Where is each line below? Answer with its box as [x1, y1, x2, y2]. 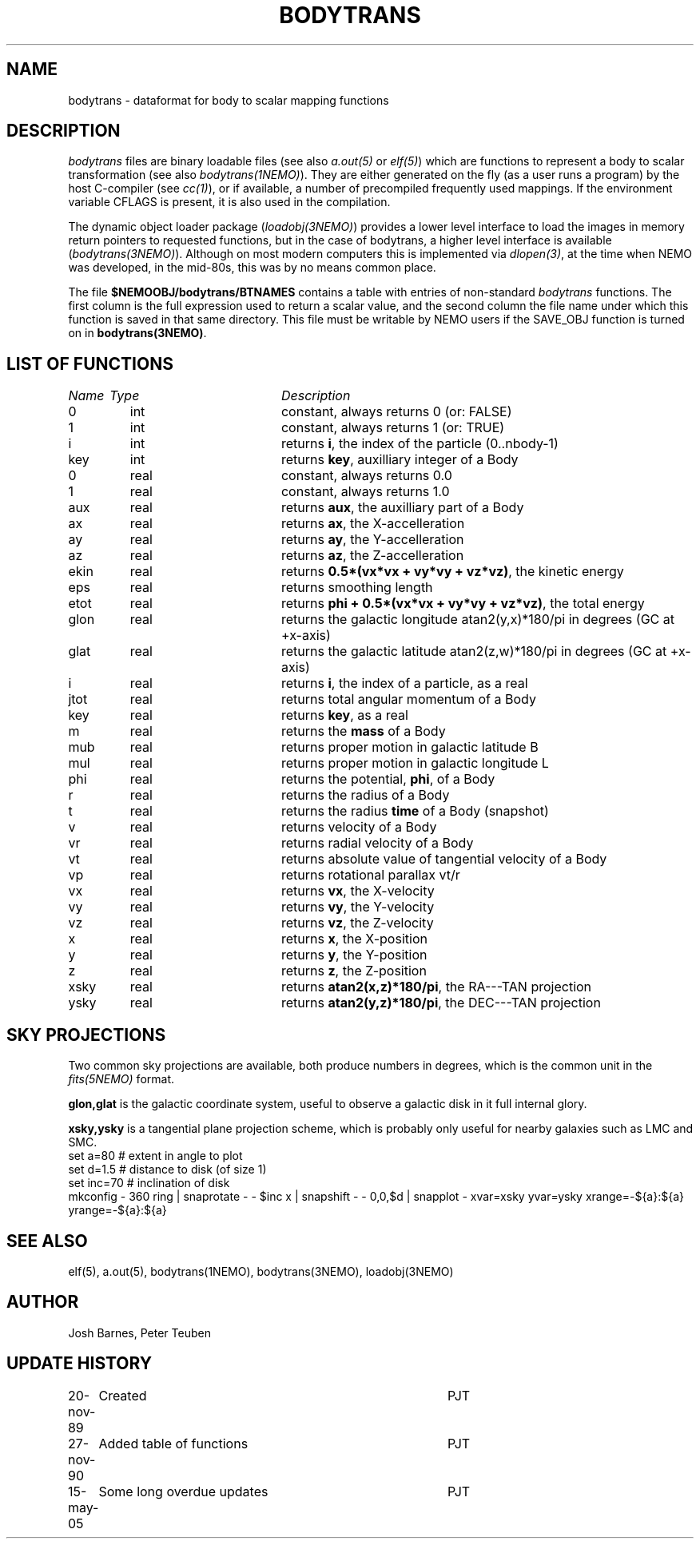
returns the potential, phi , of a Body [280, 771, 495, 788]
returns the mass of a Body [280, 723, 446, 740]
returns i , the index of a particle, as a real [280, 675, 528, 692]
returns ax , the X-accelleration [280, 515, 465, 532]
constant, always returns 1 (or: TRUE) [280, 419, 505, 436]
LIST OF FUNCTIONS [6, 353, 173, 374]
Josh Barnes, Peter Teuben [68, 1325, 211, 1340]
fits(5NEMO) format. [68, 1072, 175, 1086]
